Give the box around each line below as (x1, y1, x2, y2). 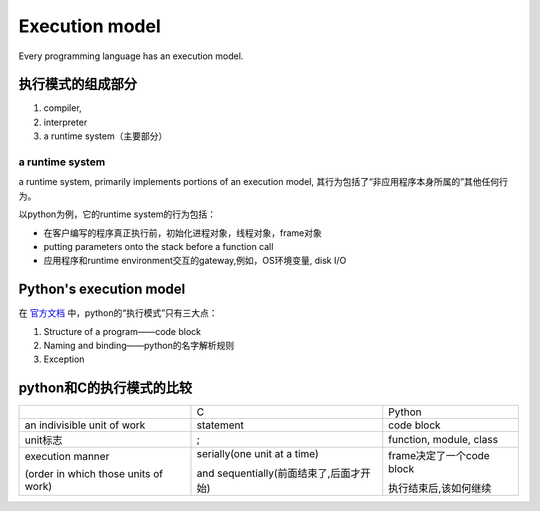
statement (196, 418, 244, 432)
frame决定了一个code (388, 449, 490, 463)
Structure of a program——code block (43, 325, 202, 337)
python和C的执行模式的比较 (18, 380, 193, 397)
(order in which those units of (24, 467, 164, 481)
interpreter (43, 116, 88, 128)
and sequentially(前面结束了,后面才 (196, 466, 361, 480)
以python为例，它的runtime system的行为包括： (18, 208, 217, 220)
